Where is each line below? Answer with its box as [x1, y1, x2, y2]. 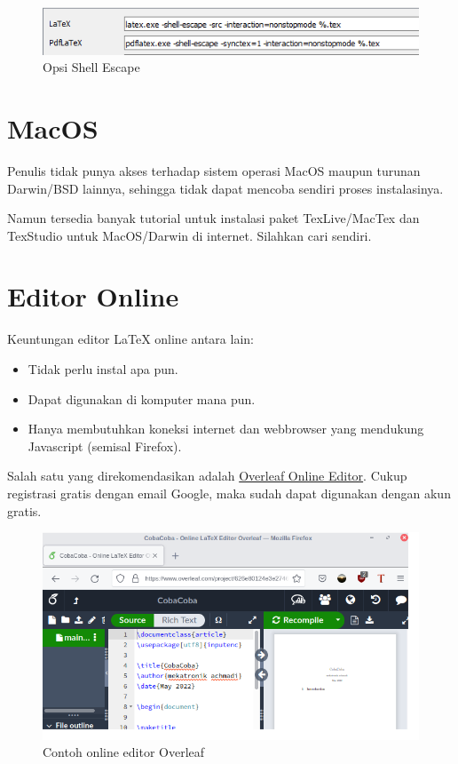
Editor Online [7, 278, 179, 314]
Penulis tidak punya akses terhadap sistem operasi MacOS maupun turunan [7, 161, 421, 179]
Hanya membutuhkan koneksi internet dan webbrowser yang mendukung [28, 419, 424, 438]
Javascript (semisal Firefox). [28, 436, 182, 455]
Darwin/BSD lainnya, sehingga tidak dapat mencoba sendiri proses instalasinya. [7, 179, 444, 197]
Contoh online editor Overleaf [43, 743, 205, 761]
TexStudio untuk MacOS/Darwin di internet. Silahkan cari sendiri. [7, 226, 372, 244]
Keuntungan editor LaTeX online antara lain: [7, 330, 254, 348]
